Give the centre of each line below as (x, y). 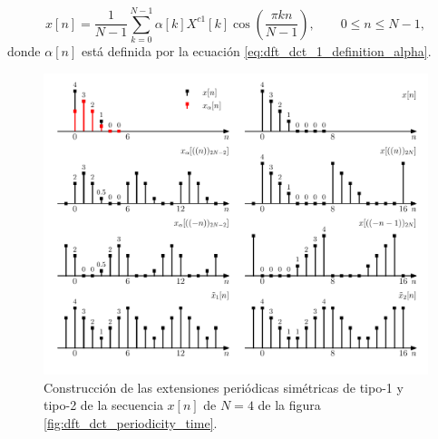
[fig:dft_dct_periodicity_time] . (131, 422)
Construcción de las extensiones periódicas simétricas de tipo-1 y (224, 387)
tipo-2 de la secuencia (103, 405)
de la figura (289, 405)
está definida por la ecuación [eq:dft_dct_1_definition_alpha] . (256, 51)
